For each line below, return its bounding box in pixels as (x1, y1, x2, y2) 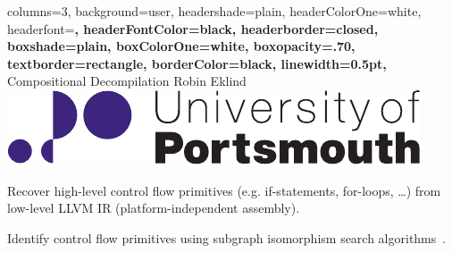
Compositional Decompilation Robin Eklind (7, 72, 247, 90)
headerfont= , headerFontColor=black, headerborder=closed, (7, 19, 379, 38)
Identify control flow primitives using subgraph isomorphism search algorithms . (7, 228, 447, 247)
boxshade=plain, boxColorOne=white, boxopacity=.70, (7, 37, 356, 55)
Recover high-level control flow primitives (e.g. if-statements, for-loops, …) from (7, 181, 441, 199)
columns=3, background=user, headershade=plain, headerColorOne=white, (7, 2, 422, 20)
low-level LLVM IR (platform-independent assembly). (7, 198, 300, 217)
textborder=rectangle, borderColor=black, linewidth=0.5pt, (7, 54, 387, 72)
